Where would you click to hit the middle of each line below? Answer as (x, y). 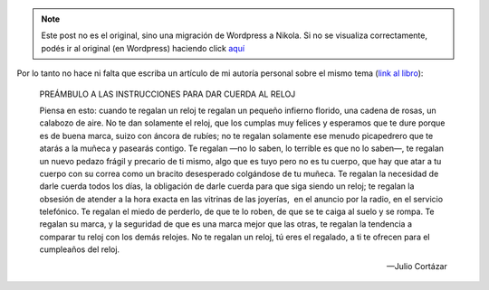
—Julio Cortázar (417, 266)
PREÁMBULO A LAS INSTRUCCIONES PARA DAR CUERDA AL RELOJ (168, 94)
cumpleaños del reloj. (80, 249)
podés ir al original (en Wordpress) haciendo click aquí (143, 48)
